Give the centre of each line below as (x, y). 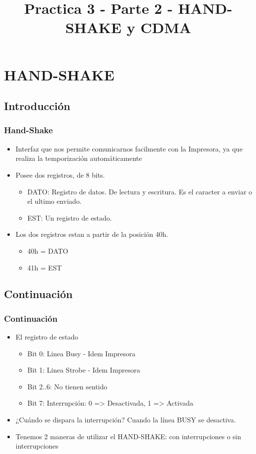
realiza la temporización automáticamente (79, 158)
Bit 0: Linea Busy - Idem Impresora (81, 353)
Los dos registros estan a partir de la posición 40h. (92, 234)
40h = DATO (48, 250)
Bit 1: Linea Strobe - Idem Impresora (84, 370)
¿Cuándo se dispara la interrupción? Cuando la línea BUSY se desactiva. (126, 420)
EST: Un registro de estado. (70, 217)
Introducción (37, 106)
